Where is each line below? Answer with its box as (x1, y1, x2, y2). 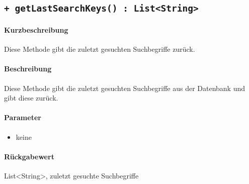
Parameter (4, 112, 41, 123)
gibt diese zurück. (4, 93, 58, 103)
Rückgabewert (4, 151, 54, 161)
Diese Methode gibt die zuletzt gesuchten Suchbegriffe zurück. (4, 44, 195, 54)
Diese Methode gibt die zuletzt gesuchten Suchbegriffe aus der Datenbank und (4, 82, 245, 93)
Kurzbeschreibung (4, 24, 68, 35)
